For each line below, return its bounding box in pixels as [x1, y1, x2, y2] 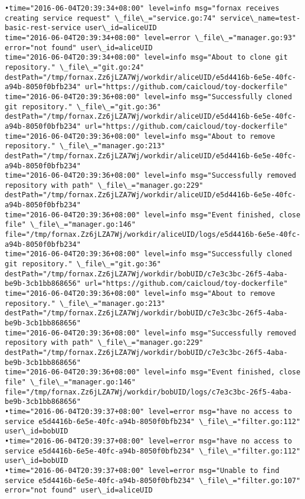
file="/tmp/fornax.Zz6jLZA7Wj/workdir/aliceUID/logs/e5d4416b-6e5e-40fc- [5, 230, 301, 239]
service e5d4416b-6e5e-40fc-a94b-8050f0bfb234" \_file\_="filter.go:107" [5, 476, 301, 485]
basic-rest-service [5, 24, 81, 32]
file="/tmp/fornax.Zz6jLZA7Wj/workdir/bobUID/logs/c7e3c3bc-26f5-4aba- [5, 387, 292, 396]
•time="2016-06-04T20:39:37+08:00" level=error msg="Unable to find [5, 466, 280, 475]
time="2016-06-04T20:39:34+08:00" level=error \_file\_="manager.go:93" [5, 33, 296, 42]
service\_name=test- [220, 14, 301, 22]
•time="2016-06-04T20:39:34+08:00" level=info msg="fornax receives [5, 4, 280, 12]
